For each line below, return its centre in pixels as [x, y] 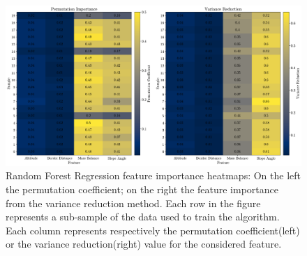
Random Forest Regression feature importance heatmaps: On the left [153, 175]
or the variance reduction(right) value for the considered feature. [144, 244]
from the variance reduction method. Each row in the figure [133, 203]
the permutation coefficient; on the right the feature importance [142, 189]
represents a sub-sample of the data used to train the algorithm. [143, 217]
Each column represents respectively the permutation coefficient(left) [153, 230]
